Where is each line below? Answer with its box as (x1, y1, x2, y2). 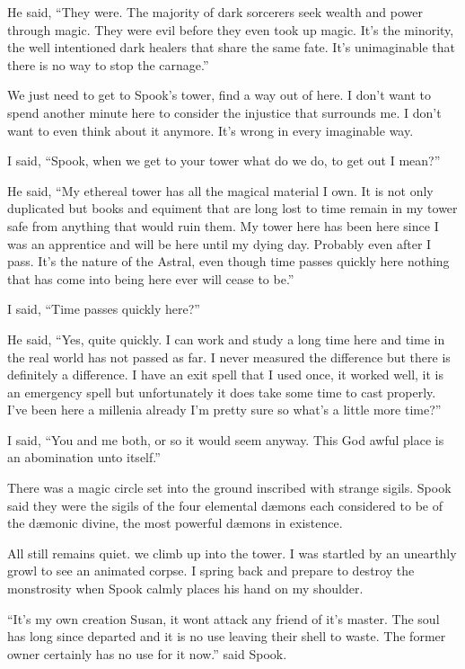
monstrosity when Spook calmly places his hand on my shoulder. (7, 579, 364, 598)
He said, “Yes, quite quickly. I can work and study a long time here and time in (7, 329, 445, 348)
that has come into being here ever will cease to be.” (7, 269, 294, 288)
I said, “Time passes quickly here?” (7, 299, 200, 318)
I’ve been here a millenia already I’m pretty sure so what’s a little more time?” (7, 400, 442, 419)
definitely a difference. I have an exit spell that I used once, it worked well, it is (7, 365, 443, 384)
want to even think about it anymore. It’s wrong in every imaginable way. (7, 120, 414, 139)
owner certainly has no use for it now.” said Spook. (7, 644, 287, 663)
